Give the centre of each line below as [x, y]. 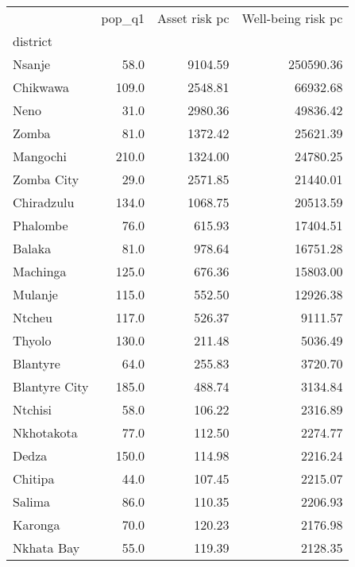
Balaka [32, 248]
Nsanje [32, 64]
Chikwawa [41, 87]
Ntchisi [32, 409]
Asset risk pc [193, 18]
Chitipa [34, 478]
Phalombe [41, 225]
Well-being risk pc [292, 18]
